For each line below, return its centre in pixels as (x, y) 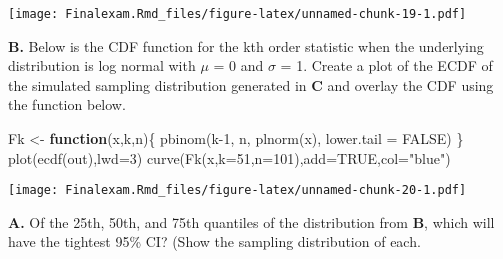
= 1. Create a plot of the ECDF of (386, 65)
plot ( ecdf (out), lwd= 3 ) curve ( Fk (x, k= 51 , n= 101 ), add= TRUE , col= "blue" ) (229, 157)
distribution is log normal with (102, 65)
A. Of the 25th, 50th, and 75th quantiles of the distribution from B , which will (251, 221)
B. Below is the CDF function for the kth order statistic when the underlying (246, 45)
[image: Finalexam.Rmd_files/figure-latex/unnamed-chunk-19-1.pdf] (237, 14)
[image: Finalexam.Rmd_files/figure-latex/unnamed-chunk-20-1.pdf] (237, 190)
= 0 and (238, 65)
